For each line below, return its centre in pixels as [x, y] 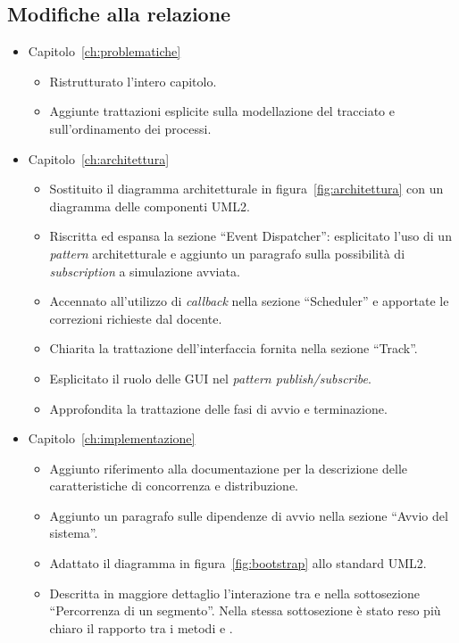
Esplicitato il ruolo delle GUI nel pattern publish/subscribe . [210, 378]
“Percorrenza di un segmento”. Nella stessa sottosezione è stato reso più [245, 610]
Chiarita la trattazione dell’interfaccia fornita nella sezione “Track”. [234, 348]
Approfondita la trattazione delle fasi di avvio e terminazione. [218, 408]
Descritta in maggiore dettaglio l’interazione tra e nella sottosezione [234, 593]
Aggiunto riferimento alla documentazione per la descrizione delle [228, 468]
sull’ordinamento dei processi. [130, 128]
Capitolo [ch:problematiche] [104, 51]
